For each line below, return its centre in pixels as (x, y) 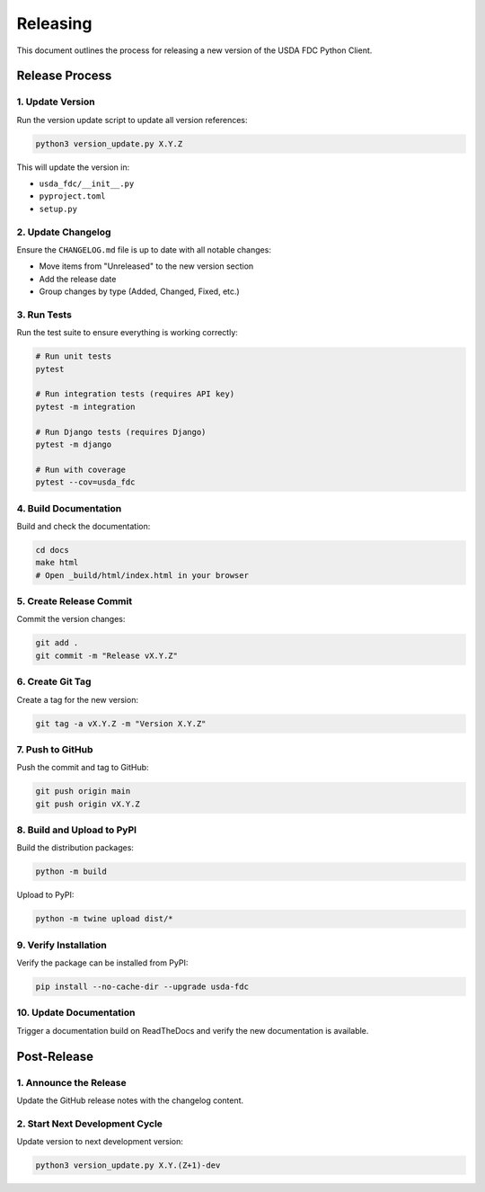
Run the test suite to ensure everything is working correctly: (127, 333)
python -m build (71, 872)
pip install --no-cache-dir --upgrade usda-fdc (142, 987)
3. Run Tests (44, 315)
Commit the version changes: (71, 619)
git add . (57, 643)
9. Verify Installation (62, 945)
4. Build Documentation (69, 508)
